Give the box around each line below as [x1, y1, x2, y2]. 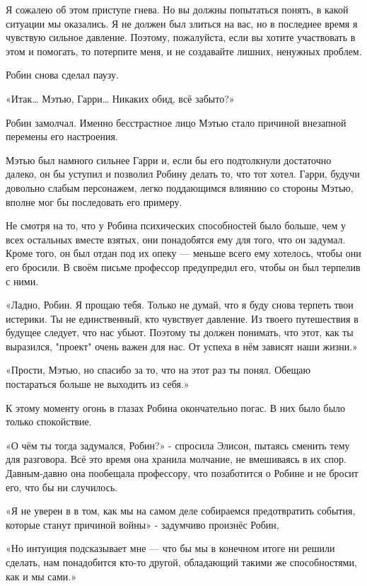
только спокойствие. [6, 414, 92, 429]
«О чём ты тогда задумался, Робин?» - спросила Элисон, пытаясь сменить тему [6, 437, 350, 452]
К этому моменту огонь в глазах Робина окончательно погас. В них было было [6, 400, 346, 415]
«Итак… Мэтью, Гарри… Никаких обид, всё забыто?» [6, 91, 235, 105]
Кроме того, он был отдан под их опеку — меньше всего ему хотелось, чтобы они [6, 246, 361, 260]
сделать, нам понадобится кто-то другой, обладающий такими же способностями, [6, 555, 357, 569]
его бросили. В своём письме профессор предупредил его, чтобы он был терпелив [6, 259, 361, 274]
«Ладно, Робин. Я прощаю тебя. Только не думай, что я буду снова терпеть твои [6, 297, 354, 312]
